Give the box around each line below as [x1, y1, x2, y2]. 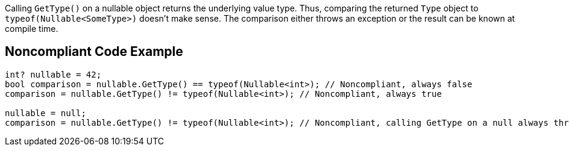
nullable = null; [5, 108, 86, 118]
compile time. [5, 23, 58, 34]
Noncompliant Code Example [5, 44, 183, 60]
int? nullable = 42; [5, 69, 102, 79]
